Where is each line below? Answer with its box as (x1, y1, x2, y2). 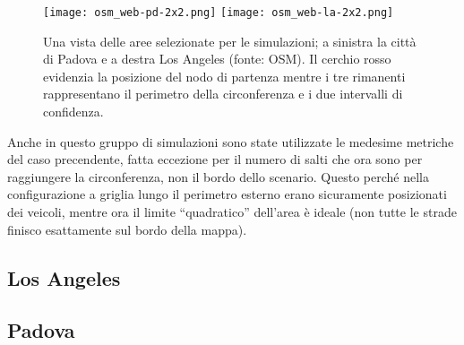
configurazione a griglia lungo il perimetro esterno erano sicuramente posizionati (7, 185, 447, 203)
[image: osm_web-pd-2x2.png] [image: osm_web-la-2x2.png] (43, 6, 394, 19)
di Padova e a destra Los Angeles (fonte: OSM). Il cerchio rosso (43, 49, 391, 68)
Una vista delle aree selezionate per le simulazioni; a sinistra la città (43, 31, 417, 50)
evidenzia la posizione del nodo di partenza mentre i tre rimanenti (43, 66, 406, 85)
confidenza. (43, 102, 104, 121)
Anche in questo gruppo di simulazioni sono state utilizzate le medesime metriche (7, 132, 454, 151)
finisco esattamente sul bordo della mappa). (7, 220, 247, 238)
